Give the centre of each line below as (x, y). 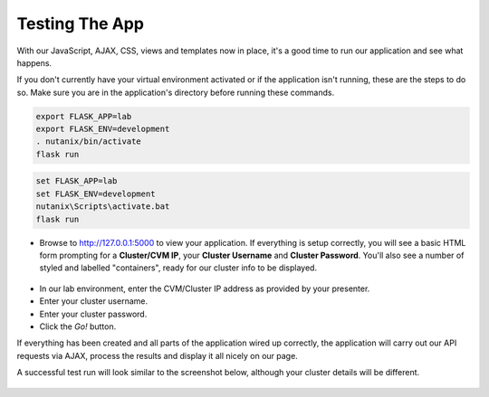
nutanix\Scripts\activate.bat (103, 207)
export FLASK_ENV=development (103, 129)
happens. (34, 62)
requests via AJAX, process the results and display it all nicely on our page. (157, 355)
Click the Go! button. (78, 326)
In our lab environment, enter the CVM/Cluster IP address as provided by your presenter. (205, 288)
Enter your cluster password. (93, 314)
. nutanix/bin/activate (89, 142)
